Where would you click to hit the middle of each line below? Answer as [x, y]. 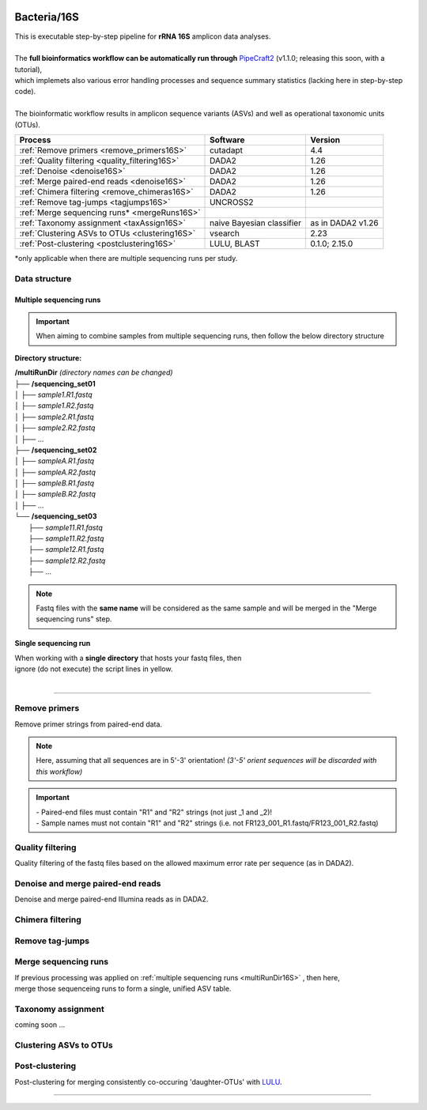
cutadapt [226, 150]
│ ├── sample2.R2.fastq [55, 428]
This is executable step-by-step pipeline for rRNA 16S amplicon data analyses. [143, 36]
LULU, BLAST [235, 244]
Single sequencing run [53, 644]
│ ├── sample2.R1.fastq [54, 417]
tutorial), [28, 69]
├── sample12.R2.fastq [67, 561]
